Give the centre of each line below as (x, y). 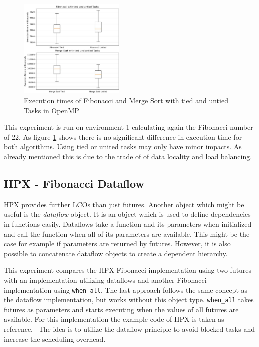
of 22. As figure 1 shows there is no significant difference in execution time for (123, 137)
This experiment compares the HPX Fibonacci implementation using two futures (128, 270)
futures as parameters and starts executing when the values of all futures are (121, 309)
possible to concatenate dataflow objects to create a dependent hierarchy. (116, 253)
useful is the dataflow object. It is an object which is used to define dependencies (127, 214)
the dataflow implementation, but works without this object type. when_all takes (129, 299)
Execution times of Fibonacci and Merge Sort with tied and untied (126, 101)
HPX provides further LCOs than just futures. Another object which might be (124, 204)
